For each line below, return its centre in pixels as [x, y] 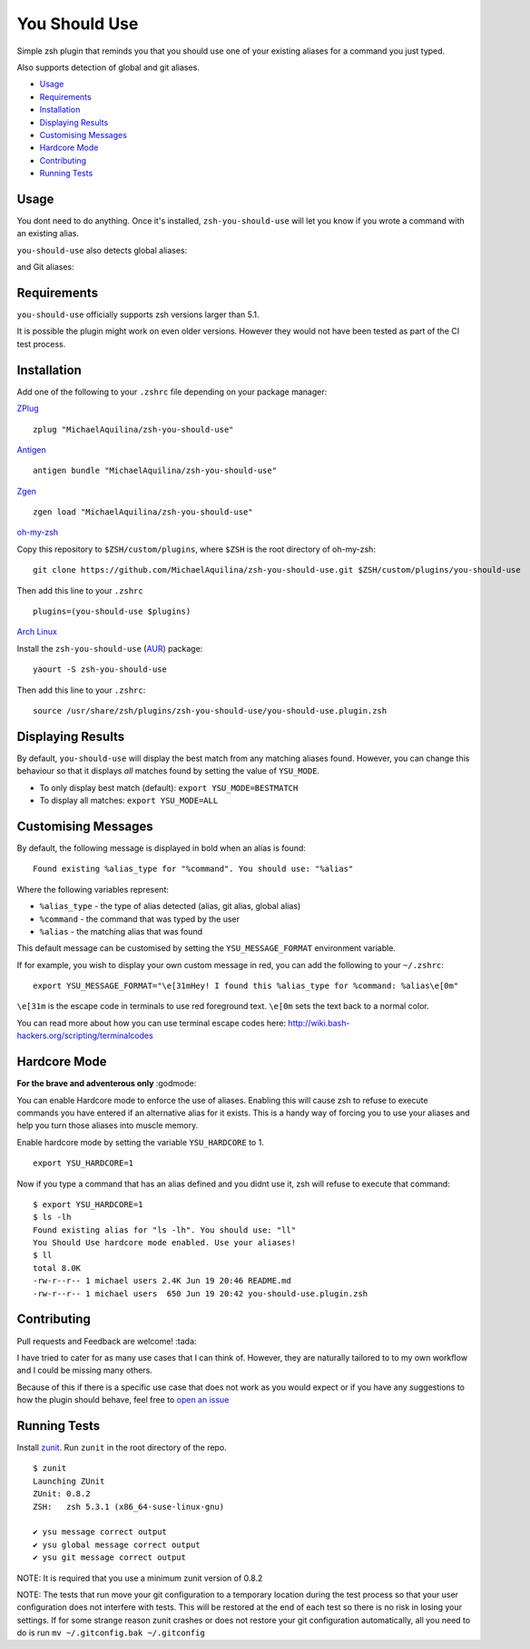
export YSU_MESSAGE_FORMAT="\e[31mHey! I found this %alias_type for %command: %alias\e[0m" [246, 986]
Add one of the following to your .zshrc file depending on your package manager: [172, 392]
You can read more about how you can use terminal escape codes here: [151, 1023]
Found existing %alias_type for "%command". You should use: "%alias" [193, 869]
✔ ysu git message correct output [109, 1558]
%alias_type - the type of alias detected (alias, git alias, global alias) [170, 906]
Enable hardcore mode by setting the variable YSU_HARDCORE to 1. [141, 1142]
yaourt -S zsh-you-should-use [100, 670]
